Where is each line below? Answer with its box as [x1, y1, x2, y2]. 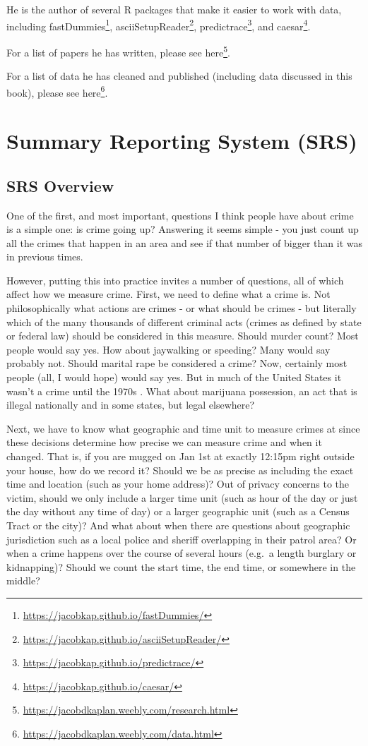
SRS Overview [6, 174, 114, 196]
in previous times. [6, 249, 83, 264]
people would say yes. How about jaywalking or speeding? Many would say [6, 342, 331, 356]
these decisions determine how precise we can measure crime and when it [6, 435, 322, 450]
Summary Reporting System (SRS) [6, 126, 357, 155]
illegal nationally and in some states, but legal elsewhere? [6, 397, 255, 412]
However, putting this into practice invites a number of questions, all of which [6, 272, 344, 287]
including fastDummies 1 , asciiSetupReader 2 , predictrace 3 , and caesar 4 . [6, 16, 311, 33]
